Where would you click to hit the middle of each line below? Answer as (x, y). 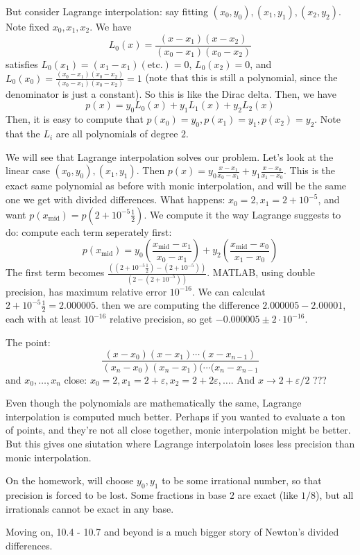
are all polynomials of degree (117, 134)
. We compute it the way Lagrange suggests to (242, 214)
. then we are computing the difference (177, 305)
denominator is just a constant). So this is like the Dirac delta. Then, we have (171, 93)
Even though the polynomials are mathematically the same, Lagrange (154, 403)
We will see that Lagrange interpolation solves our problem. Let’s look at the (170, 156)
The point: (28, 342)
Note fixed (27, 26)
